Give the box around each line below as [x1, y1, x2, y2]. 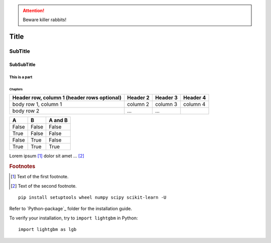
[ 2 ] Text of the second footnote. [11, 183, 77, 189]
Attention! [23, 8, 45, 14]
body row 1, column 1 [12, 101, 62, 108]
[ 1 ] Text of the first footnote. [11, 174, 69, 180]
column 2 [127, 101, 150, 108]
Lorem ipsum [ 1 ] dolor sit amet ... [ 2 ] [9, 153, 85, 159]
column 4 [183, 101, 206, 108]
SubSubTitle [9, 61, 36, 67]
